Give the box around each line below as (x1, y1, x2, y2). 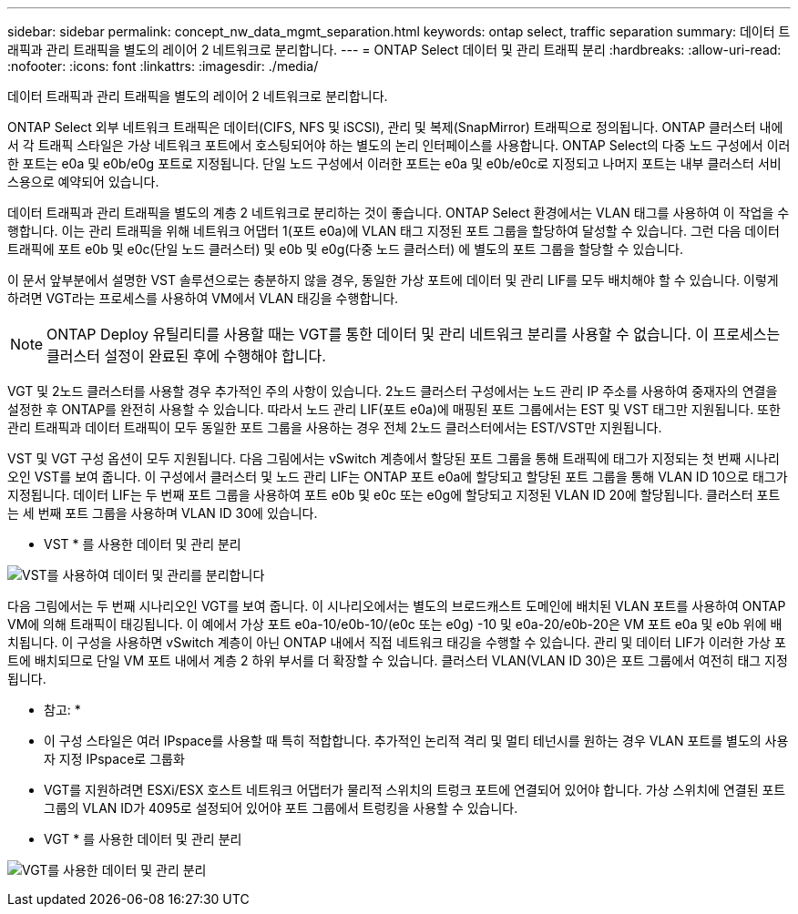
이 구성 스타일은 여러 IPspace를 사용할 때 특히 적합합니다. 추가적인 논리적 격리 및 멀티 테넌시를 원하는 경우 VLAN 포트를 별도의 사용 (44, 733, 789, 748)
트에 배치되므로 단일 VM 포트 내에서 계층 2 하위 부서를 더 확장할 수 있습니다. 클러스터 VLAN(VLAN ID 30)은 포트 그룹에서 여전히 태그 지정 (7, 653, 788, 668)
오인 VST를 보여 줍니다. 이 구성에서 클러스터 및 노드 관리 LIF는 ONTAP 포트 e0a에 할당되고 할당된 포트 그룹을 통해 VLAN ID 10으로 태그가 (7, 469, 788, 484)
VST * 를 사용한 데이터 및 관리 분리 (44, 536, 241, 552)
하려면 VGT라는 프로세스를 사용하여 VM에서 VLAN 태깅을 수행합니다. (7, 290, 399, 306)
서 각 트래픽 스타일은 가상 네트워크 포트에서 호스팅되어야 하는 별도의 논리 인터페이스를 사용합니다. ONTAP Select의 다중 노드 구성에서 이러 (7, 137, 791, 153)
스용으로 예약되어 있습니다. (7, 174, 159, 189)
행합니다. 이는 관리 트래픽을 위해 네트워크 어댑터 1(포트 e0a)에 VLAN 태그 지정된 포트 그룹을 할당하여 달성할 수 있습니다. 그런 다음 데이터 (7, 223, 780, 239)
